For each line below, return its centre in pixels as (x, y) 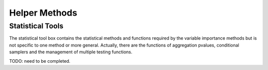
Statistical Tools (36, 26)
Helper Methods (43, 13)
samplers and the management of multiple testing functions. (71, 52)
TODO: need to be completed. (40, 61)
